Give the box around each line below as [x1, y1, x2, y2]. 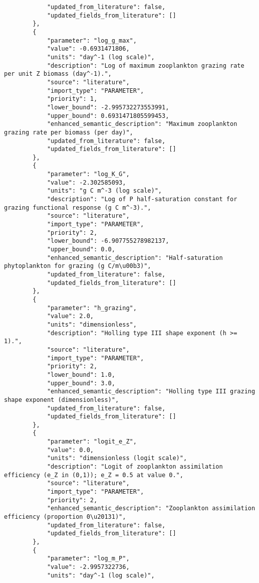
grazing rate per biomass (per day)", [4, 128, 133, 136]
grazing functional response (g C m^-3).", [4, 204, 151, 211]
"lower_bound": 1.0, [47, 371, 115, 378]
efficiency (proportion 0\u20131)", [4, 513, 126, 521]
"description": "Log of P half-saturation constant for [47, 196, 237, 203]
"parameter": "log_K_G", [47, 171, 130, 178]
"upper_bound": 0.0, [47, 246, 115, 253]
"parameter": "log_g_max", [47, 37, 137, 44]
